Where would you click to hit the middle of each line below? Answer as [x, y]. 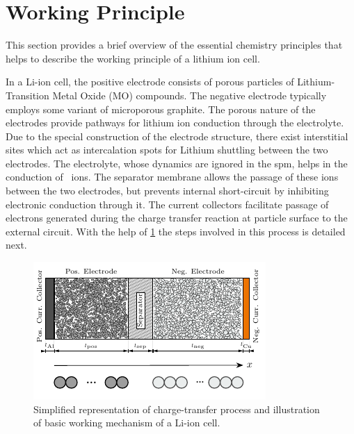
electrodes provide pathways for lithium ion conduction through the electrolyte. [175, 123]
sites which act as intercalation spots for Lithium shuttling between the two [167, 150]
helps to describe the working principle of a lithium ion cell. [133, 58]
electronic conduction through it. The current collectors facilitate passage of [167, 204]
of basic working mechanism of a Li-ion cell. [127, 423]
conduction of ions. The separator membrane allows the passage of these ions [172, 177]
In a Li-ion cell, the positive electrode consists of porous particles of [150, 82]
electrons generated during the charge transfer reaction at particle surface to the [177, 218]
